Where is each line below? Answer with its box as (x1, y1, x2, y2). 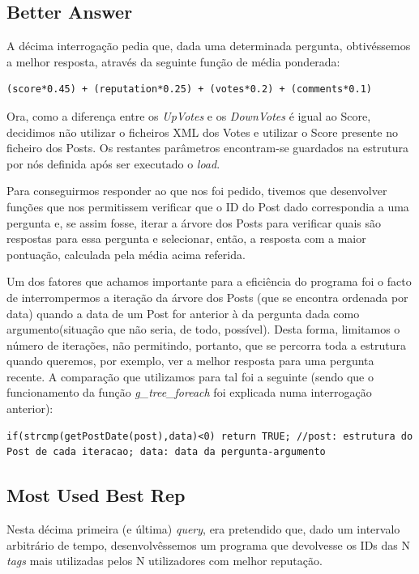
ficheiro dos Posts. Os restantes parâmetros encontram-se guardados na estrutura (6, 139, 408, 156)
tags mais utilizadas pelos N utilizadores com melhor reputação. (6, 552, 323, 569)
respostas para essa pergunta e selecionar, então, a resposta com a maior (6, 230, 366, 247)
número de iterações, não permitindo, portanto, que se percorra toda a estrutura (6, 336, 406, 353)
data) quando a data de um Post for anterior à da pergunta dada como (6, 304, 360, 321)
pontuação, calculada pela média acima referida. (6, 245, 246, 262)
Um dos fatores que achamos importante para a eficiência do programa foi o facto (6, 273, 412, 290)
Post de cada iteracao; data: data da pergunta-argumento (6, 446, 326, 458)
